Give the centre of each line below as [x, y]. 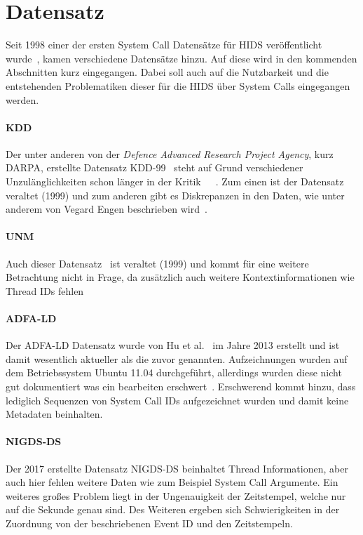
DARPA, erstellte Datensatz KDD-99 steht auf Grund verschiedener [155, 167]
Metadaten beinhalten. [54, 414]
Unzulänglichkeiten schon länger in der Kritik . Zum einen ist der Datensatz [175, 181]
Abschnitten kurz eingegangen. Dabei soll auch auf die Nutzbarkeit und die [167, 72]
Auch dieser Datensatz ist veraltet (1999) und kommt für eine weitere [157, 263]
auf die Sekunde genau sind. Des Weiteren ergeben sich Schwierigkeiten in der [173, 509]
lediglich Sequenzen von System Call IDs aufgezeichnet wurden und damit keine [177, 400]
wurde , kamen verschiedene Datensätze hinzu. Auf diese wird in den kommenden [181, 58]
